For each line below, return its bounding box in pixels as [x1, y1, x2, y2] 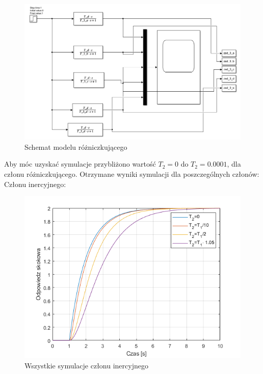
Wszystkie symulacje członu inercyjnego [24, 360, 148, 370]
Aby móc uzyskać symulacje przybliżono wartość [4, 158, 156, 169]
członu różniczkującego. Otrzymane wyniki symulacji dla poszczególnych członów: [4, 169, 259, 179]
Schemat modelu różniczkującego [24, 141, 127, 152]
